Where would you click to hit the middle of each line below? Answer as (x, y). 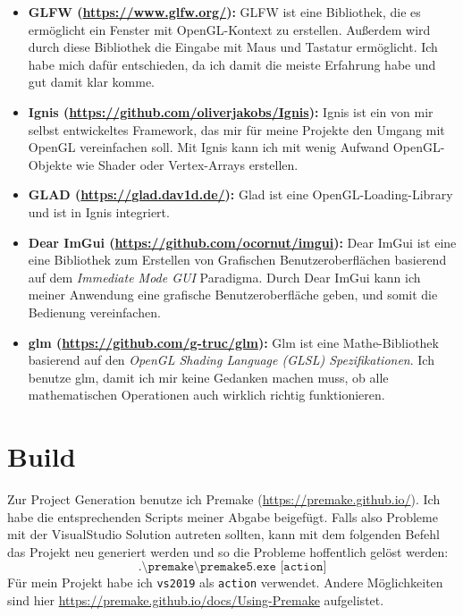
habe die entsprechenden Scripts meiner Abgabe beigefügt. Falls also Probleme (223, 516)
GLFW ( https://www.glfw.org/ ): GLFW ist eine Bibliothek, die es (224, 12)
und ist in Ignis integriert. (99, 211)
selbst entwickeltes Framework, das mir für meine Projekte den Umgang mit (236, 129)
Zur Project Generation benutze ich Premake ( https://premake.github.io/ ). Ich (224, 499)
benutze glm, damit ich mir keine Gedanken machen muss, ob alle (208, 377)
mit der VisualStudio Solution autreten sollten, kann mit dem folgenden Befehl (223, 534)
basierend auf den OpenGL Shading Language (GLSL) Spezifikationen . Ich (231, 360)
